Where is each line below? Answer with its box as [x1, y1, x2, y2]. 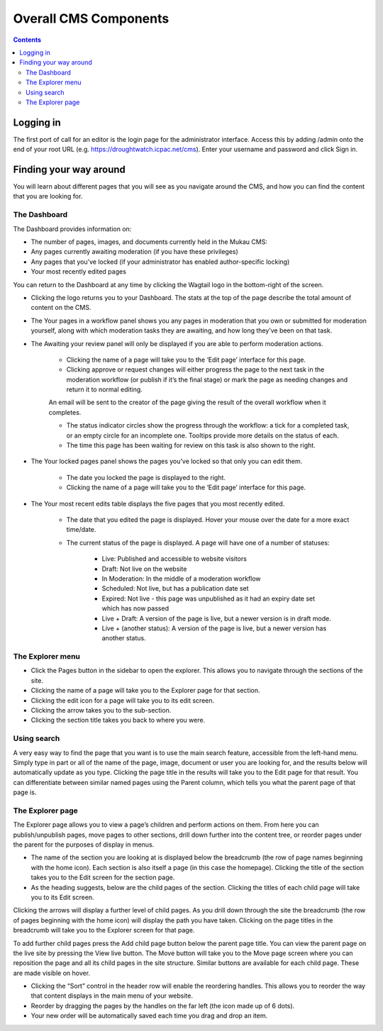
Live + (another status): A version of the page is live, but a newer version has [101, 624, 327, 632]
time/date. [66, 525, 96, 534]
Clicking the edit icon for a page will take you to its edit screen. [30, 696, 215, 705]
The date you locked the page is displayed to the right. [66, 473, 226, 481]
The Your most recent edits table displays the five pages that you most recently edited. [30, 499, 285, 508]
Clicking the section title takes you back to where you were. [30, 716, 206, 725]
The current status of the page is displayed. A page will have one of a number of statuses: [66, 538, 330, 547]
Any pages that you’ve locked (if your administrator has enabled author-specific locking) [30, 257, 290, 266]
